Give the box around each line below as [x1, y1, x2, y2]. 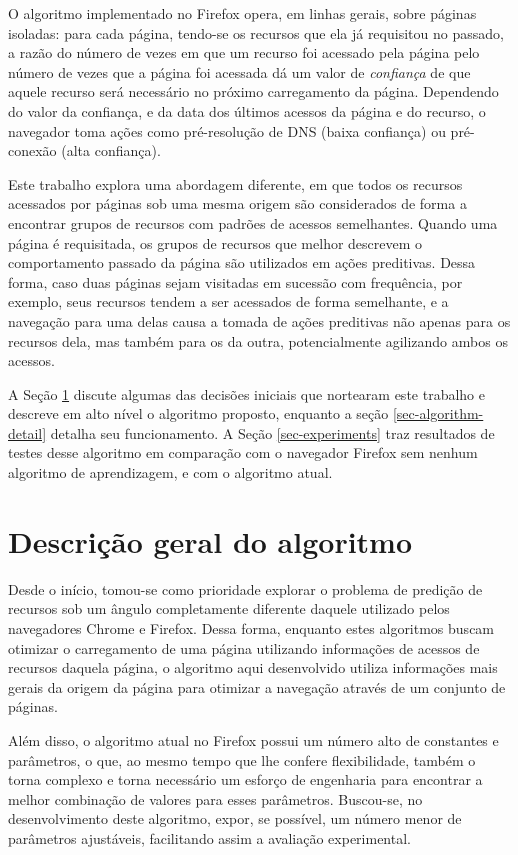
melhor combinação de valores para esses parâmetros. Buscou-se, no [8, 788, 423, 809]
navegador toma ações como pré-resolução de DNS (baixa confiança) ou [8, 120, 446, 141]
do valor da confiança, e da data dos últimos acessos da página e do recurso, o [8, 100, 486, 121]
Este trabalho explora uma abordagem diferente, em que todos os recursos [8, 173, 463, 194]
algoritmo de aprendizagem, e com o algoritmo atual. [8, 462, 333, 483]
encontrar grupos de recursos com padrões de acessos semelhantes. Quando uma [8, 212, 498, 233]
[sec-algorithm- [392, 403, 484, 424]
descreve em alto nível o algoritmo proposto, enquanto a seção [8, 403, 389, 424]
